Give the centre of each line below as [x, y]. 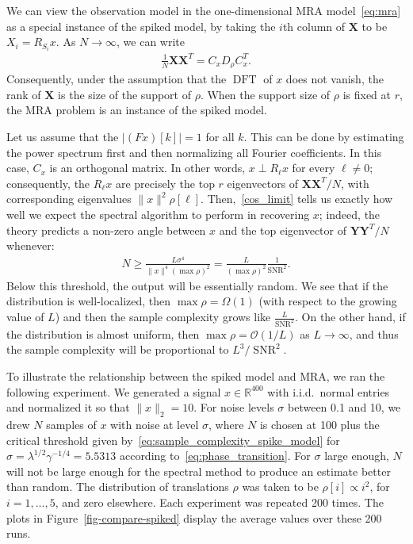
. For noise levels [234, 407]
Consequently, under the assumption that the [117, 79]
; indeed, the [350, 215]
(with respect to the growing [328, 301]
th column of [314, 26]
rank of [24, 94]
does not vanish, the [335, 79]
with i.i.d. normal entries [329, 391]
